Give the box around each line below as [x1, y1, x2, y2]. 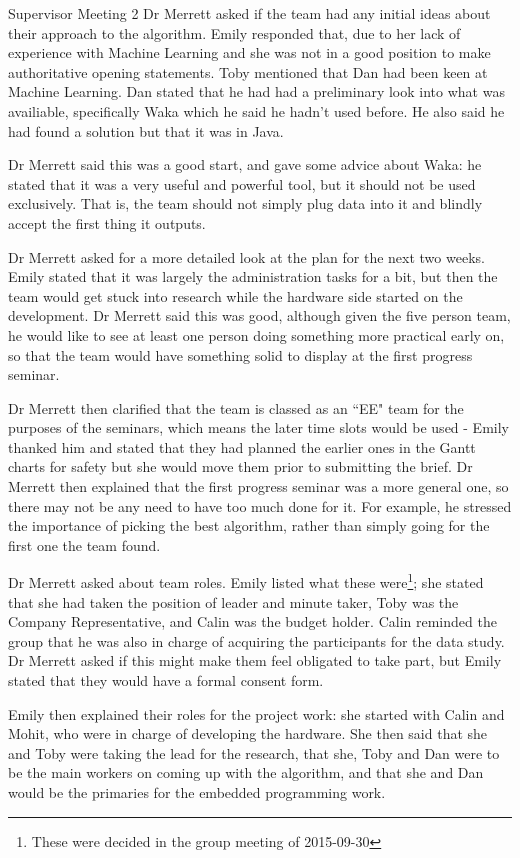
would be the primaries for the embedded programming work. [8, 782, 386, 803]
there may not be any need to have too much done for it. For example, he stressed [8, 495, 512, 516]
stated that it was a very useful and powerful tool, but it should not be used [8, 173, 476, 194]
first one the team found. [8, 534, 161, 555]
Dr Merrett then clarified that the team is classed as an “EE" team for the [8, 397, 464, 418]
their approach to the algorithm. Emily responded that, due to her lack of [8, 22, 461, 43]
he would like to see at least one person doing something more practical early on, [8, 324, 505, 345]
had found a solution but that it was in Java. [8, 120, 284, 141]
